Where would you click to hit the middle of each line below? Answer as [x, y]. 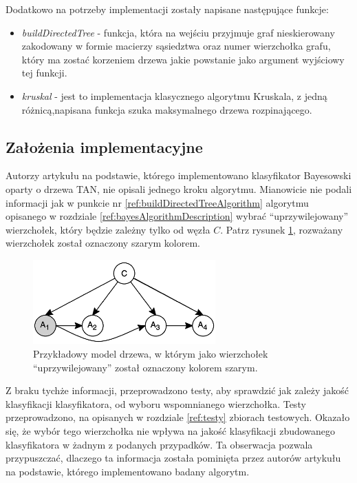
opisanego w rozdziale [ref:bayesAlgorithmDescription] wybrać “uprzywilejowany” [177, 216]
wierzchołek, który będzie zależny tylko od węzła [108, 229]
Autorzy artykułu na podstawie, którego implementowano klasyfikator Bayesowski [178, 175]
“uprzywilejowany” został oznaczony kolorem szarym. [145, 367]
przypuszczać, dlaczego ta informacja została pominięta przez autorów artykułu [173, 458]
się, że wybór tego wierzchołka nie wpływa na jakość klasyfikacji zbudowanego [171, 431]
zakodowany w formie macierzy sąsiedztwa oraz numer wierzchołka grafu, [176, 46]
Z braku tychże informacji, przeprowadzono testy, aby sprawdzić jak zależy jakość [177, 390]
